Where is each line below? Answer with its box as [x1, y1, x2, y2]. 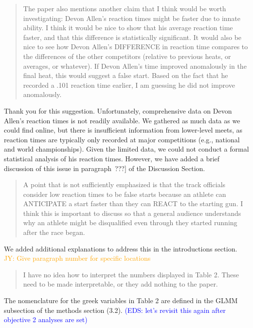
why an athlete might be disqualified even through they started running [23, 217, 237, 228]
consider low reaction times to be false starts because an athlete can [23, 189, 226, 199]
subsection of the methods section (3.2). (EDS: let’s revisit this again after [4, 305, 226, 315]
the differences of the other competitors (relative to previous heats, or [23, 51, 231, 61]
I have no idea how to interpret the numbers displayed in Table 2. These [23, 269, 239, 279]
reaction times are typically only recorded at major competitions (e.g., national [4, 134, 240, 144]
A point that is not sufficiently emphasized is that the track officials [23, 179, 226, 190]
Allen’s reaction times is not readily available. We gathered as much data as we [4, 115, 240, 125]
